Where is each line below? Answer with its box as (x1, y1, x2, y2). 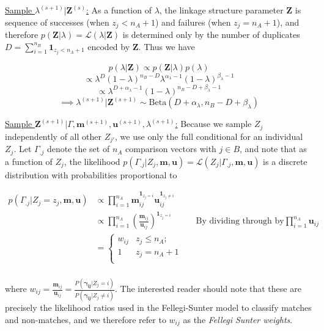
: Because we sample (175, 117, 252, 130)
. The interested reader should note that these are (115, 282, 301, 295)
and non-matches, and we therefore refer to (5, 313, 166, 326)
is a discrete (263, 155, 307, 167)
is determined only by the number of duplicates (122, 28, 300, 41)
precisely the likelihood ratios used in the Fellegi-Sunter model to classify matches (5, 301, 312, 314)
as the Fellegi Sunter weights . (183, 313, 293, 326)
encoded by (87, 40, 130, 53)
